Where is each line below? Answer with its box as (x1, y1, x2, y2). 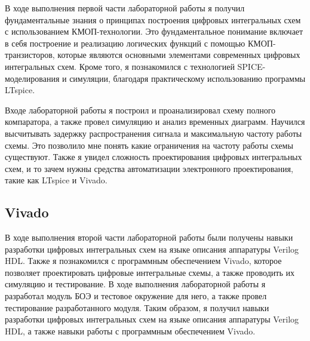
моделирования (5, 72, 60, 84)
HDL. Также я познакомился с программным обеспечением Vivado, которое (5, 254, 282, 267)
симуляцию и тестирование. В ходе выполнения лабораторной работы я (5, 278, 266, 290)
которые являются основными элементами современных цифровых (57, 48, 300, 61)
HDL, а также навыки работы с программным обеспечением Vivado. (5, 324, 256, 337)
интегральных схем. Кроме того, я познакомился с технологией (5, 60, 235, 72)
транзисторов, (5, 48, 55, 61)
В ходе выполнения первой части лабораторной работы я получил (5, 2, 245, 14)
